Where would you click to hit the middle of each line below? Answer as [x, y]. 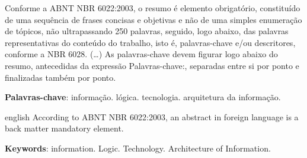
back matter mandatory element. [64, 128]
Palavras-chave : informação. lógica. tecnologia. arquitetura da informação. [143, 97]
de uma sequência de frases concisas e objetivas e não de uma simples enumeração [153, 19]
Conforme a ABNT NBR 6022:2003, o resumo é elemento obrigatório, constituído [153, 8]
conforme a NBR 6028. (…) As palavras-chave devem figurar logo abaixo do [141, 54]
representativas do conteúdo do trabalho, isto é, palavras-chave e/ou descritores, [150, 42]
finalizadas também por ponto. [60, 77]
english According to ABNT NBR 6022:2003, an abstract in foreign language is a [152, 116]
